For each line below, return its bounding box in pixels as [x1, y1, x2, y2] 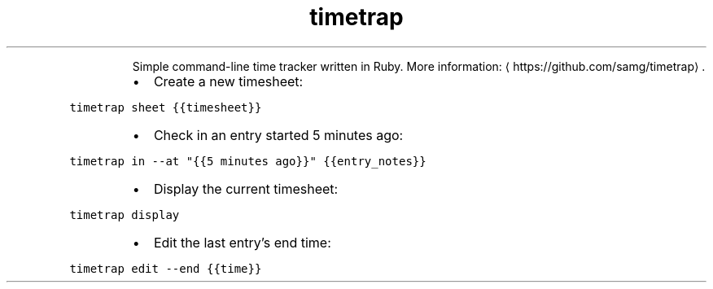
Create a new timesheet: [153, 72, 304, 90]
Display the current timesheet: [153, 180, 339, 197]
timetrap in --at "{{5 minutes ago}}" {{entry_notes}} [69, 154, 426, 168]
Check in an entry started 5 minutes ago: [153, 126, 404, 143]
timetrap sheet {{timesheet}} [69, 100, 262, 114]
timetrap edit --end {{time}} [69, 261, 262, 275]
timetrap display [69, 208, 180, 221]
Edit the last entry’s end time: [153, 234, 331, 251]
